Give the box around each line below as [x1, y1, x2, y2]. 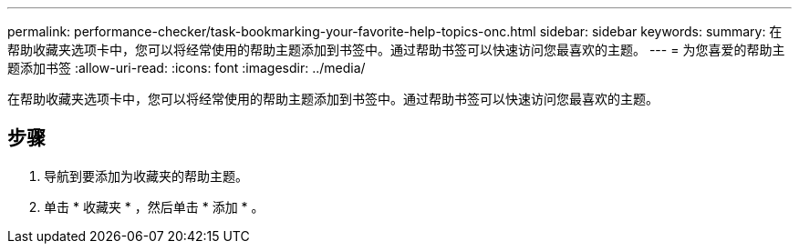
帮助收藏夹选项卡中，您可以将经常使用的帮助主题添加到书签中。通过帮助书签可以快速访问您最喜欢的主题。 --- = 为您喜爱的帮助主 [7, 42, 785, 57]
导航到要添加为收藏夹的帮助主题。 [44, 167, 248, 184]
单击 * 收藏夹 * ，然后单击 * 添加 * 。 [44, 198, 265, 215]
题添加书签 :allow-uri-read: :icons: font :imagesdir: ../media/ [7, 60, 366, 75]
